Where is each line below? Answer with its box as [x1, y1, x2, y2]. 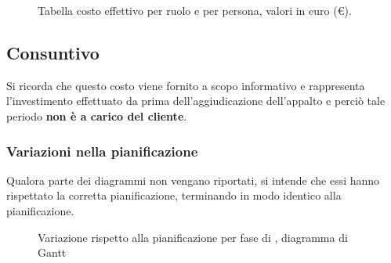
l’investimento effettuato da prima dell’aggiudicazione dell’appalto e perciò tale [6, 92, 386, 109]
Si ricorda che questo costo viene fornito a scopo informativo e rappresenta [6, 77, 365, 93]
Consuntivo [6, 40, 100, 64]
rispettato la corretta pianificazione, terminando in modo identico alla [6, 187, 342, 204]
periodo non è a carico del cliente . [6, 107, 187, 124]
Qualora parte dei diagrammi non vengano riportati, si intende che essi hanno [6, 171, 380, 188]
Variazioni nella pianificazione [6, 141, 198, 160]
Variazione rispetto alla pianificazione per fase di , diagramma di [38, 229, 348, 245]
